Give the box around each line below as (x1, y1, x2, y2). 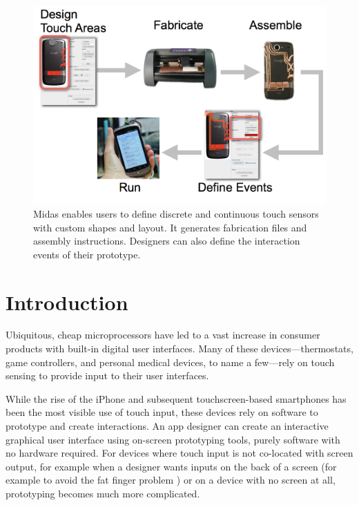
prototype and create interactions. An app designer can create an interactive (6, 419, 329, 433)
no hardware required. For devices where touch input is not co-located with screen (6, 446, 353, 460)
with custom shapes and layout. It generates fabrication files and (33, 220, 307, 234)
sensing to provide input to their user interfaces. (6, 368, 209, 383)
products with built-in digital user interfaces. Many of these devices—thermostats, (6, 341, 353, 356)
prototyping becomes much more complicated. (6, 486, 200, 500)
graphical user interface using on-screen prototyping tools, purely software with (6, 432, 340, 446)
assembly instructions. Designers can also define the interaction (33, 234, 300, 248)
